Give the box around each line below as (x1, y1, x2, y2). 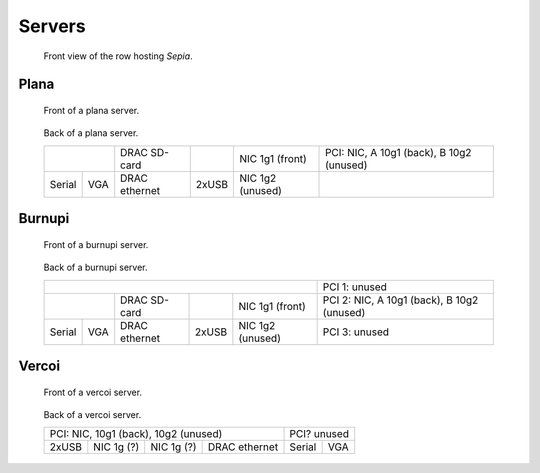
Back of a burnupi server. (43, 261, 148, 274)
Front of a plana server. (43, 104, 140, 116)
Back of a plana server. (43, 127, 139, 139)
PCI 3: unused (322, 325, 390, 339)
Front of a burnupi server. (43, 238, 149, 250)
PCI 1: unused (322, 280, 387, 294)
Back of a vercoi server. (43, 408, 142, 420)
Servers (18, 15, 86, 37)
